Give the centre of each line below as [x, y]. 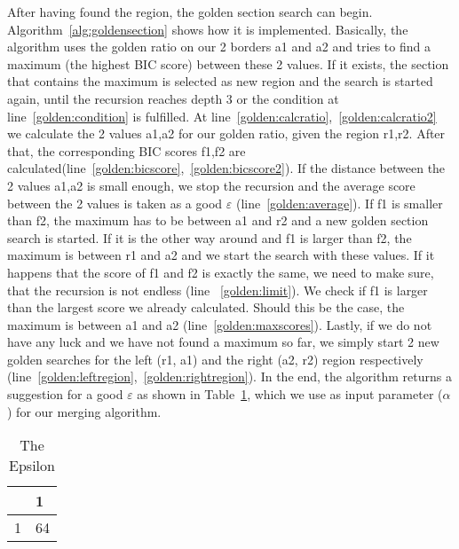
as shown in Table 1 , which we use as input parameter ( [290, 394]
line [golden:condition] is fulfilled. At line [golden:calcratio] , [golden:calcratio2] [222, 116]
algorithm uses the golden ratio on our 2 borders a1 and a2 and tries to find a [219, 47]
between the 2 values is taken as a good [115, 203]
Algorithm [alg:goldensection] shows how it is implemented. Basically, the [208, 29]
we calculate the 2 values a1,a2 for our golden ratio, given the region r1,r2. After [226, 133]
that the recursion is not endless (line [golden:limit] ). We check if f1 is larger [218, 290]
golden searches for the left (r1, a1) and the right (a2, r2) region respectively [215, 359]
